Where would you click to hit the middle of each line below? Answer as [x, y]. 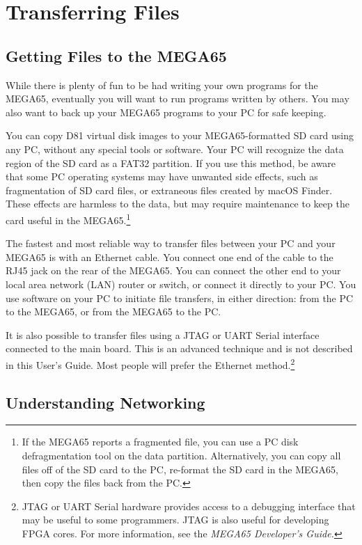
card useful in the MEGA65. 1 [68, 219]
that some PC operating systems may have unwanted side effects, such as [162, 176]
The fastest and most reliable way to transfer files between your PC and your [171, 243]
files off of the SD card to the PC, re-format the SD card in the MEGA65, [180, 469]
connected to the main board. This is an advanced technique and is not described [179, 348]
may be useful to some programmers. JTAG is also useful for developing [175, 520]
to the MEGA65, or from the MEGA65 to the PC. [113, 311]
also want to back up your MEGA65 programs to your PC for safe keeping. [166, 112]
